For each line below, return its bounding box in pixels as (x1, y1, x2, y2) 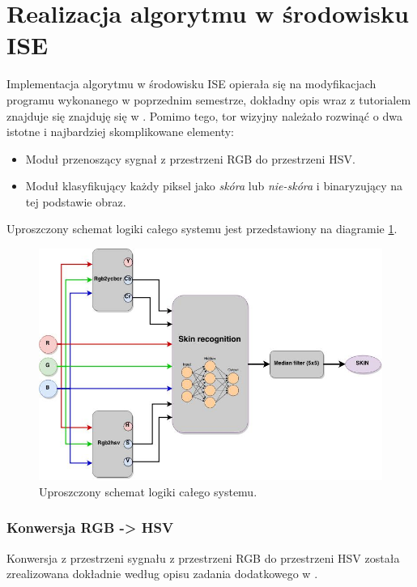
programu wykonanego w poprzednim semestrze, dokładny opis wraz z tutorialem (6, 91, 411, 108)
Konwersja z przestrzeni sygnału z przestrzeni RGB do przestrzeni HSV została (6, 549, 400, 566)
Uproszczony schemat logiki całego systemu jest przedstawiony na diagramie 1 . (6, 220, 398, 237)
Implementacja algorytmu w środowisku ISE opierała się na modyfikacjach (6, 75, 377, 92)
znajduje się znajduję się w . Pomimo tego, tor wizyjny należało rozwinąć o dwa (6, 107, 402, 124)
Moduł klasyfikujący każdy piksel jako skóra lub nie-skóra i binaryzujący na (25, 177, 403, 194)
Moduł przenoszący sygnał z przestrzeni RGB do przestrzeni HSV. (25, 150, 355, 167)
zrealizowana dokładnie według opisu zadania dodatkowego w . (6, 565, 318, 582)
